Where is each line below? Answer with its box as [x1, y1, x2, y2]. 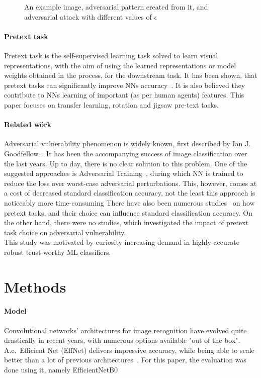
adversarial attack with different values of [24, 11, 152, 22]
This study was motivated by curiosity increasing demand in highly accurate [4, 237, 239, 247]
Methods [4, 276, 66, 297]
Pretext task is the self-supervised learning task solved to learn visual [4, 50, 218, 60]
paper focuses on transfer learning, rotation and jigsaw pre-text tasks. [4, 99, 219, 110]
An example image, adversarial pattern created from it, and [24, 2, 208, 12]
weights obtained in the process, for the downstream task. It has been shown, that [4, 70, 257, 80]
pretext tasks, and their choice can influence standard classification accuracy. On [4, 207, 253, 218]
